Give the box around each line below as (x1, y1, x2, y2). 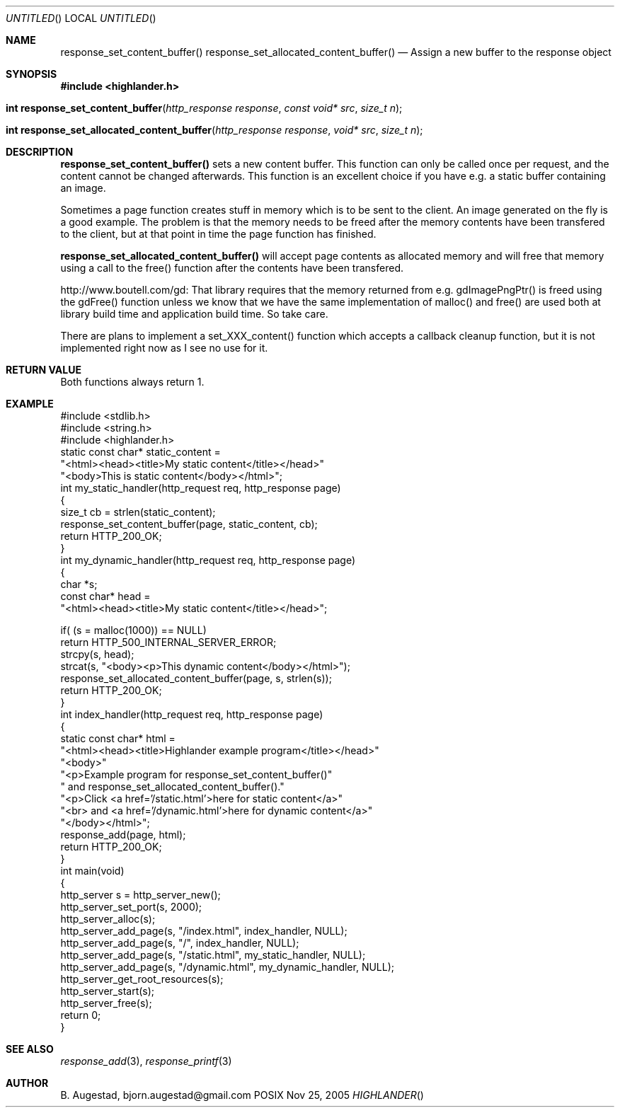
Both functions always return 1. (60, 376, 205, 388)
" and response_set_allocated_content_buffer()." (60, 780, 285, 792)
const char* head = (60, 590, 151, 602)
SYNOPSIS (6, 68, 57, 80)
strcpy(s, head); (60, 648, 134, 660)
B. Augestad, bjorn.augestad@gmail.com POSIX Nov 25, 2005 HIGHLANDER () (60, 1089, 424, 1101)
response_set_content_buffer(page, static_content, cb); (60, 518, 318, 530)
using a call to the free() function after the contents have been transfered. (60, 262, 403, 274)
